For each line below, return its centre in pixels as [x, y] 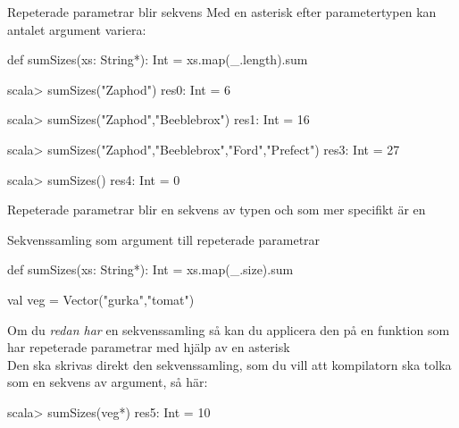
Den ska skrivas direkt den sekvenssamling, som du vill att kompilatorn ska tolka [229, 364]
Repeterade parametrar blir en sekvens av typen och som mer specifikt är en [217, 210]
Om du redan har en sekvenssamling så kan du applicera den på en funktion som [229, 329]
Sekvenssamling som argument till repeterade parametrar [164, 239]
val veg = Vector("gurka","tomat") [101, 299]
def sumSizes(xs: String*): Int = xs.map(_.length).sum [158, 59]
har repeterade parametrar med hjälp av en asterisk [149, 347]
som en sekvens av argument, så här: [108, 382]
